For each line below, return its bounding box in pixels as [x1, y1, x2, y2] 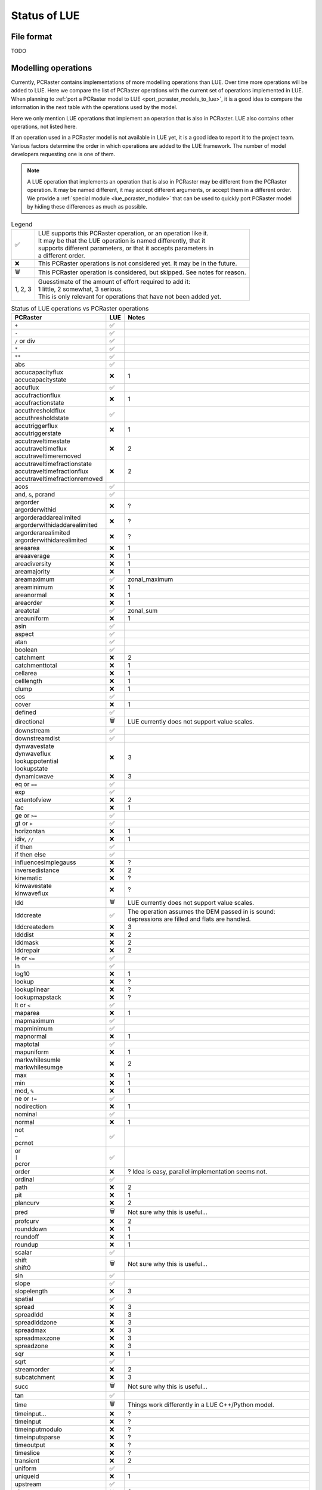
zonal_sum [127, 607, 158, 615]
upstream [14, 1480, 42, 1488]
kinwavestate [14, 882, 52, 890]
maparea [14, 1009, 40, 1017]
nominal [14, 1110, 37, 1119]
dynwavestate [14, 742, 55, 750]
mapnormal [14, 1032, 47, 1041]
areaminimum [14, 583, 53, 591]
